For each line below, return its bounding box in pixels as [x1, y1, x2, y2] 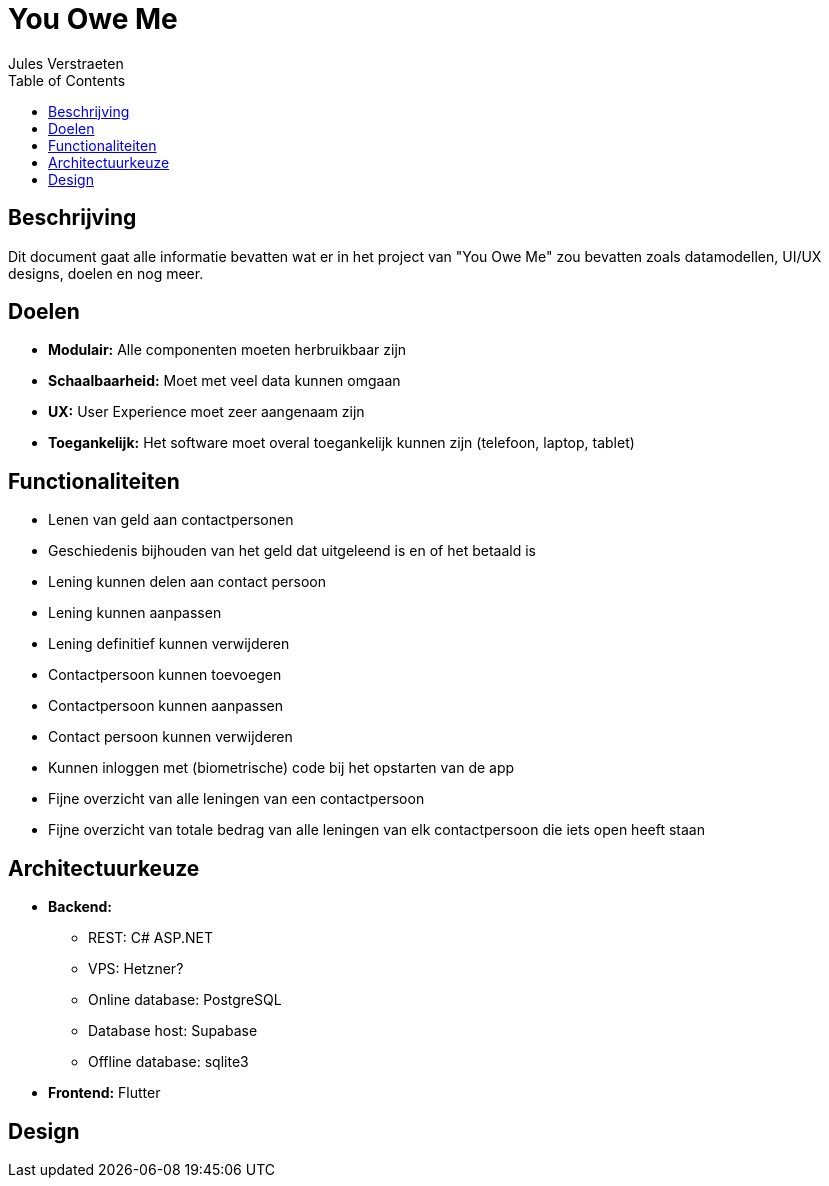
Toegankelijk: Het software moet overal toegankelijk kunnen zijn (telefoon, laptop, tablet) [48, 434, 635, 452]
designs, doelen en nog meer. [8, 264, 204, 282]
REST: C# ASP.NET [88, 929, 213, 947]
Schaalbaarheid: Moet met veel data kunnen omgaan [48, 372, 401, 390]
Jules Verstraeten [8, 54, 124, 72]
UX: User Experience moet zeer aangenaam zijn [48, 403, 365, 421]
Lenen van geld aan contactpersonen [48, 511, 294, 529]
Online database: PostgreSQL [88, 991, 282, 1009]
